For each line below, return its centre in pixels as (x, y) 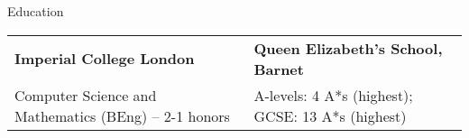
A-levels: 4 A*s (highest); (333, 95)
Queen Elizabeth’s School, (348, 48)
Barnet (279, 69)
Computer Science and (86, 95)
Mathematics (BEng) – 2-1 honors (122, 115)
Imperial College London (105, 59)
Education (36, 11)
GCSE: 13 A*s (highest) (330, 115)
